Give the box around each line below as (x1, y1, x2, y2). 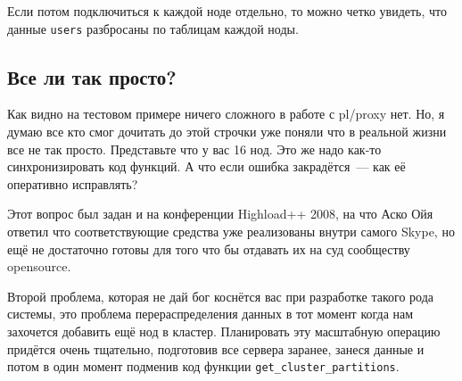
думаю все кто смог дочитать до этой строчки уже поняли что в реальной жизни (7, 122, 447, 141)
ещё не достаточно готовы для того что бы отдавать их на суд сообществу (7, 239, 410, 258)
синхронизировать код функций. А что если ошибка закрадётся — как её (7, 157, 406, 176)
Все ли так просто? (7, 62, 177, 90)
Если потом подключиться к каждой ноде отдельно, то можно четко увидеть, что (7, 2, 448, 20)
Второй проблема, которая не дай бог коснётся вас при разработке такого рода (7, 286, 434, 305)
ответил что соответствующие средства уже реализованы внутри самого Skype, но (7, 222, 455, 241)
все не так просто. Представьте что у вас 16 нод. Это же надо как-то (7, 139, 382, 158)
